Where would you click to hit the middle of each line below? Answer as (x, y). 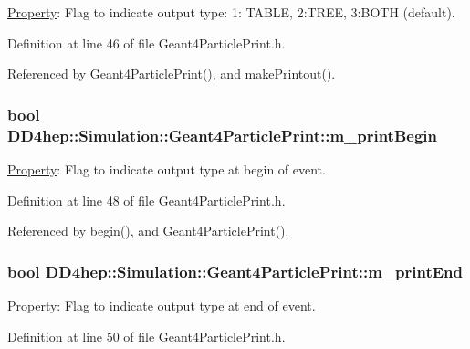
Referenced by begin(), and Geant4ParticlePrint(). (148, 231)
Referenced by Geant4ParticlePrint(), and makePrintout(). (172, 74)
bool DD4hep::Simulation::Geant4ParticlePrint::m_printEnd (235, 271)
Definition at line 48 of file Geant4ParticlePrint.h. (146, 200)
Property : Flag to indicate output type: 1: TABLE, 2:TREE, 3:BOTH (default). (231, 12)
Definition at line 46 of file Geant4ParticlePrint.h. (146, 42)
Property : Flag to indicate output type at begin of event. (167, 169)
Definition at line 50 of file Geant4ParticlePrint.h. (146, 336)
